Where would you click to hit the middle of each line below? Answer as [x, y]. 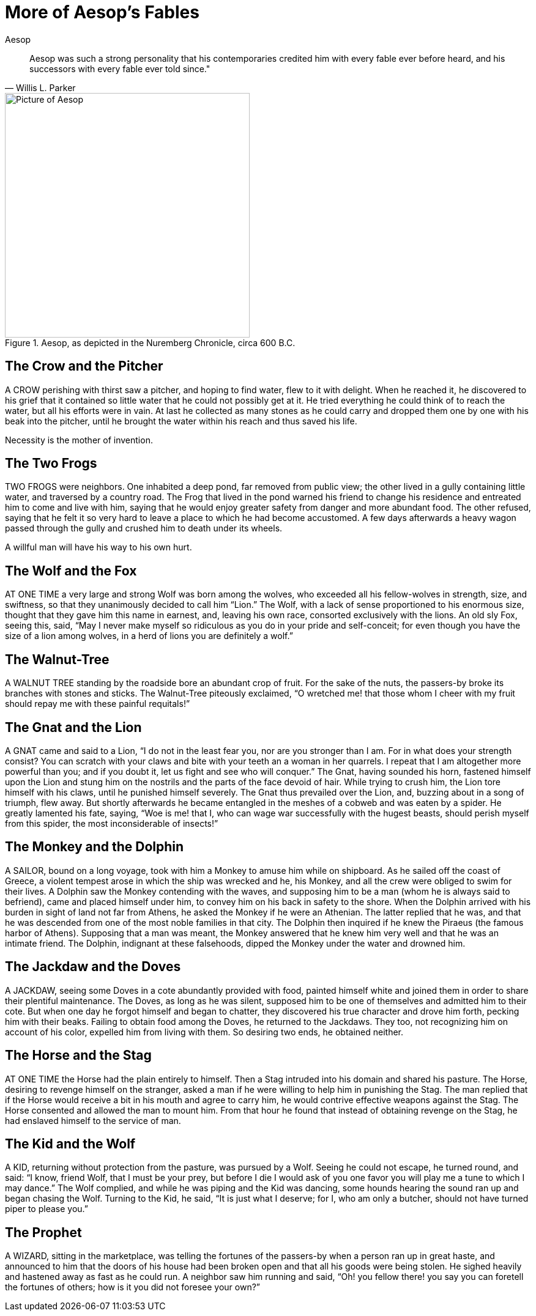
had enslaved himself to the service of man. [93, 1120]
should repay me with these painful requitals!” [98, 704]
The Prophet [43, 1232]
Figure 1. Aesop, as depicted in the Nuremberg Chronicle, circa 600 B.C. [150, 342]
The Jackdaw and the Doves [93, 967]
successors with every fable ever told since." [120, 68]
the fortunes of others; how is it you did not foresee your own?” [132, 1287]
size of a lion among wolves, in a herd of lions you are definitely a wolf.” [149, 636]
